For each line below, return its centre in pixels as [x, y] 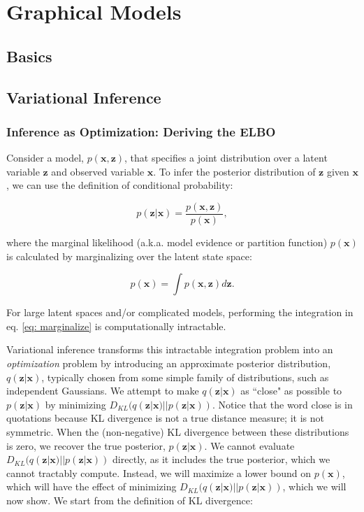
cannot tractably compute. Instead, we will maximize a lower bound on [159, 472]
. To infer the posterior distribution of [234, 171]
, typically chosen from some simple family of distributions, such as [185, 377]
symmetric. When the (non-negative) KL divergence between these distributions [178, 431]
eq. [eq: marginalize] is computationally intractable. [116, 326]
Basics [29, 56]
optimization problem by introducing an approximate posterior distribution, [169, 363]
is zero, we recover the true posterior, [86, 445]
